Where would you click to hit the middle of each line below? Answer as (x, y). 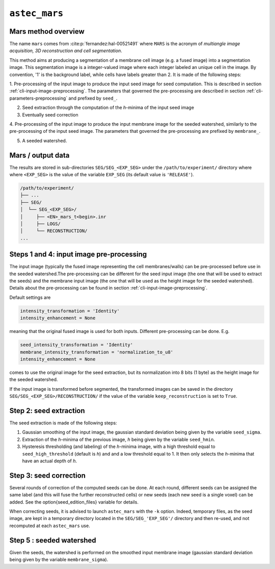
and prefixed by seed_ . (93, 98)
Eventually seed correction (50, 114)
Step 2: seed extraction (47, 410)
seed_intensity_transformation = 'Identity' (77, 345)
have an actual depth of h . (50, 461)
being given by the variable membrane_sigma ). (59, 560)
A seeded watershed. (45, 140)
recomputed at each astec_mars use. (50, 526)
